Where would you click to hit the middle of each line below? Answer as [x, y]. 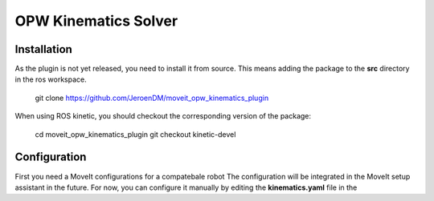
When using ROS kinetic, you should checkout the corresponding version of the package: [163, 116]
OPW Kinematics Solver [96, 21]
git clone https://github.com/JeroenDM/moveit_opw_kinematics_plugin [152, 98]
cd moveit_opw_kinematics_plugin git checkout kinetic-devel [135, 134]
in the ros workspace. [51, 79]
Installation [43, 49]
